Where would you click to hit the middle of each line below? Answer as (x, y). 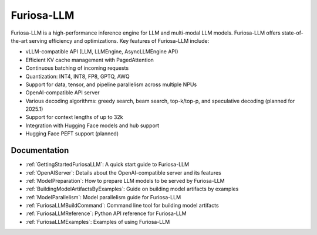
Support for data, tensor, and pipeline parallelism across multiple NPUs (111, 84)
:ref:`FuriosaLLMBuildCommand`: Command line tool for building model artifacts (122, 206)
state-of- (293, 33)
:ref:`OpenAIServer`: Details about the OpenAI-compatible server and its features (123, 172)
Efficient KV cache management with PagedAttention (90, 60)
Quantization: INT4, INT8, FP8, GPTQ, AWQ (77, 76)
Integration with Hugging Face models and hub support (92, 125)
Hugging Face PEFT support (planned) (72, 134)
